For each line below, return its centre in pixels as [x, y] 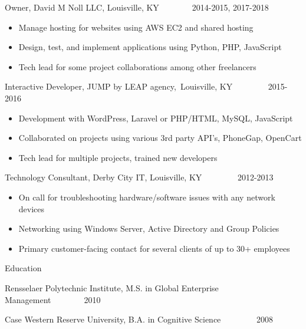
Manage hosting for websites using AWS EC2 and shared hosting [136, 27]
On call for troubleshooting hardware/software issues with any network [147, 197]
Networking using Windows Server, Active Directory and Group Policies [149, 228]
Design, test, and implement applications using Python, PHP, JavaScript [150, 47]
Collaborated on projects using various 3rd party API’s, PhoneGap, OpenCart [160, 138]
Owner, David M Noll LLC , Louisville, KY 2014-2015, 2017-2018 [137, 7]
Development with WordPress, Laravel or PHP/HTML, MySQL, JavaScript [156, 118]
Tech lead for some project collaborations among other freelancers [137, 66]
